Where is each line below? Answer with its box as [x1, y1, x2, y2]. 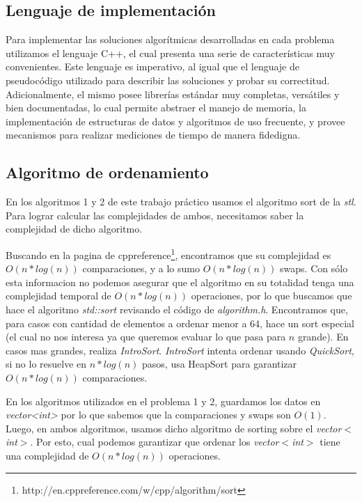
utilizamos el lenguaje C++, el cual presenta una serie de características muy [6, 45, 335, 60]
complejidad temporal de [6, 288, 111, 303]
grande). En [297, 329, 349, 344]
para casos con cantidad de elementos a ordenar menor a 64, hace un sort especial [6, 315, 355, 330]
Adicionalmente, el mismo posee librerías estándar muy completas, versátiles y [6, 86, 340, 101]
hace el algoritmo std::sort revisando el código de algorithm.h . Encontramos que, [6, 301, 348, 316]
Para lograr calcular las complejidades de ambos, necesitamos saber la [6, 207, 304, 222]
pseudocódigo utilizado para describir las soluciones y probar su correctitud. [6, 72, 330, 87]
